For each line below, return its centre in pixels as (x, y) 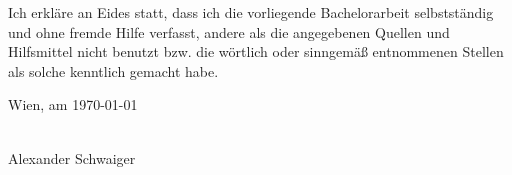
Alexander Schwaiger (72, 157)
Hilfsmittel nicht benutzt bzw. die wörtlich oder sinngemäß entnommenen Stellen (256, 51)
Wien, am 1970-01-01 (73, 104)
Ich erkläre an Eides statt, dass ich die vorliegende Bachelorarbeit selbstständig (251, 12)
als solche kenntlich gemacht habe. (113, 70)
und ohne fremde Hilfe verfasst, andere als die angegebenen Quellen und (229, 31)
